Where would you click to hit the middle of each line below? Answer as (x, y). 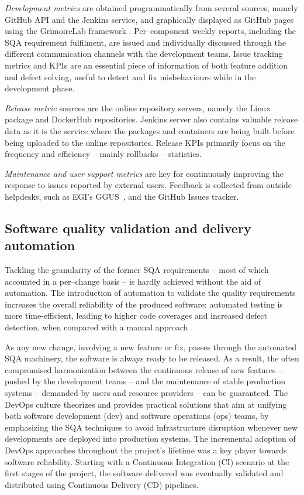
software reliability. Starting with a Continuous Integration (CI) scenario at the (147, 461)
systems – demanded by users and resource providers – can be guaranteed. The (146, 393)
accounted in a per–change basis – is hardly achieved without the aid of (133, 281)
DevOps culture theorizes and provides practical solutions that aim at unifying (146, 404)
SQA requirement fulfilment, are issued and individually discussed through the (145, 42)
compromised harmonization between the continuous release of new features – (144, 369)
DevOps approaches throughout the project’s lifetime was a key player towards (146, 450)
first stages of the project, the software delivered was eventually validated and (144, 473)
